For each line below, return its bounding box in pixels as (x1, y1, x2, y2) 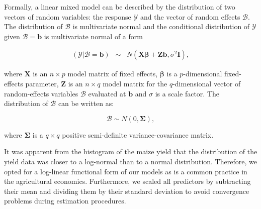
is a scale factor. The (155, 88, 220, 98)
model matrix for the (103, 78, 167, 88)
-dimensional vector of (172, 78, 241, 88)
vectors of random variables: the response (4, 11, 131, 22)
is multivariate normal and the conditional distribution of (72, 21, 250, 32)
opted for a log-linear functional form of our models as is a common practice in (4, 166, 247, 176)
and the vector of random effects (140, 11, 240, 22)
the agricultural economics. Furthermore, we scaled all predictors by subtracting (4, 176, 251, 186)
